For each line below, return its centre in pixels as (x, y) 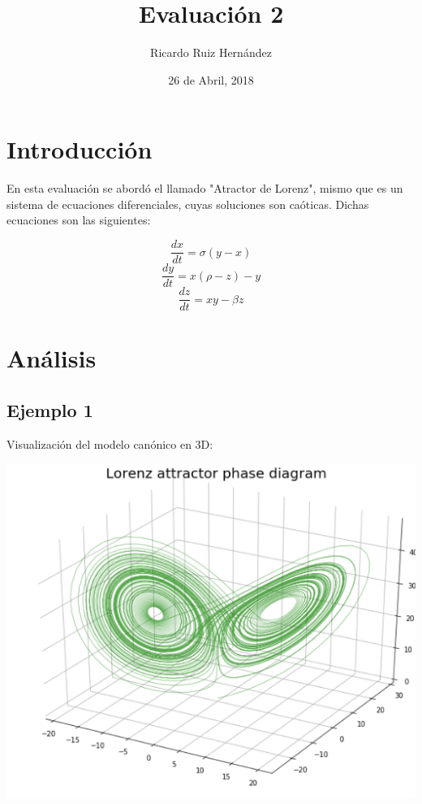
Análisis (52, 358)
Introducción (80, 149)
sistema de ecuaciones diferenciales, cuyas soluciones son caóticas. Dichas (188, 204)
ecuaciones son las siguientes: (79, 220)
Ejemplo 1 (50, 409)
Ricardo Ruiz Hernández (211, 52)
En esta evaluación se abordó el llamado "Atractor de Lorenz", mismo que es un (205, 188)
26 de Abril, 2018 (211, 79)
